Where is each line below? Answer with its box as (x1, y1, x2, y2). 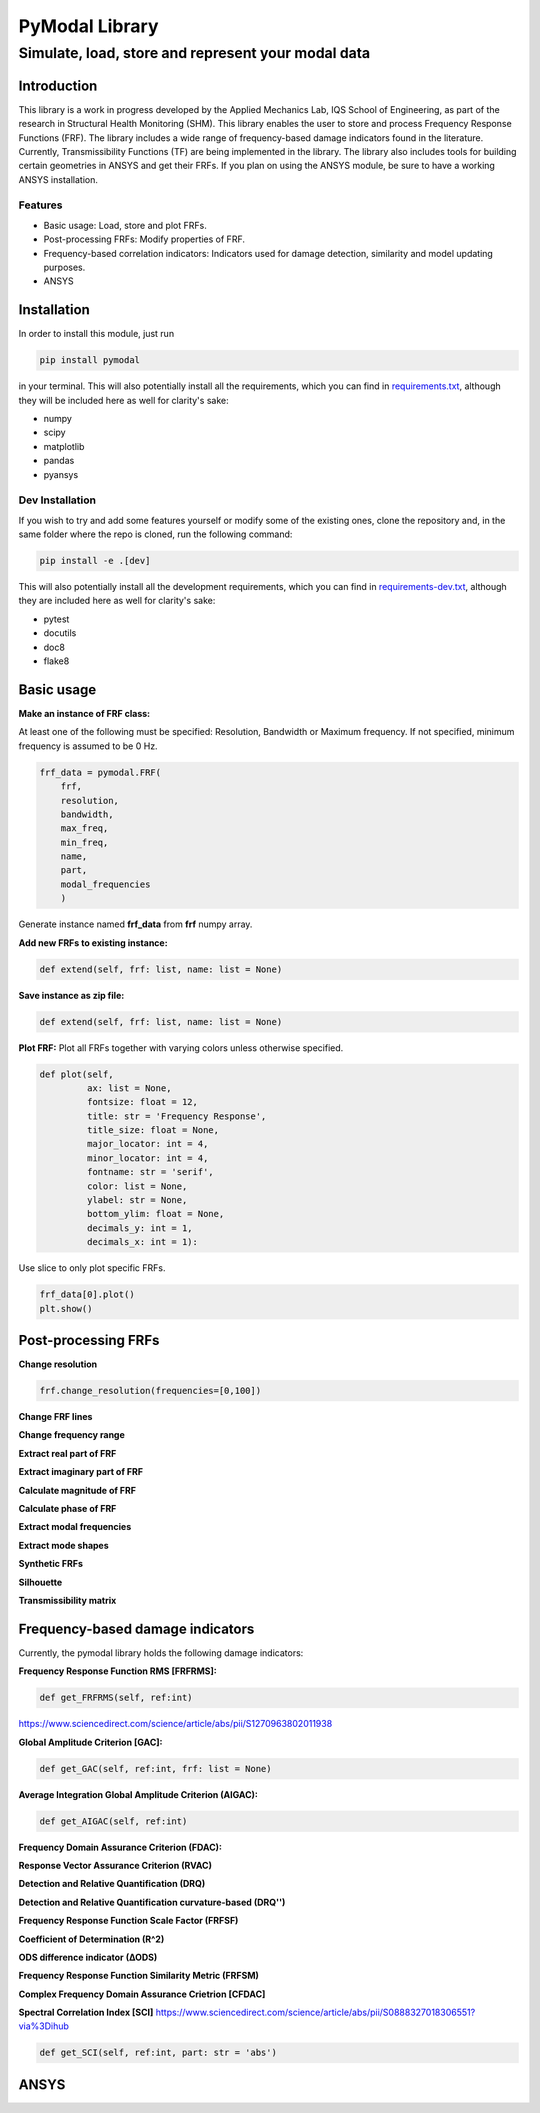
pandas (43, 455, 75, 467)
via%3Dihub (18, 2020, 70, 2032)
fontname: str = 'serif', (86, 1166, 214, 1178)
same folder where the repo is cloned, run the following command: (18, 528, 293, 540)
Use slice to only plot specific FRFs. (18, 1262, 166, 1274)
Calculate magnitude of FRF (18, 1484, 137, 1496)
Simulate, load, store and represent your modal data (18, 44, 371, 62)
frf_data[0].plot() (39, 1289, 135, 1300)
